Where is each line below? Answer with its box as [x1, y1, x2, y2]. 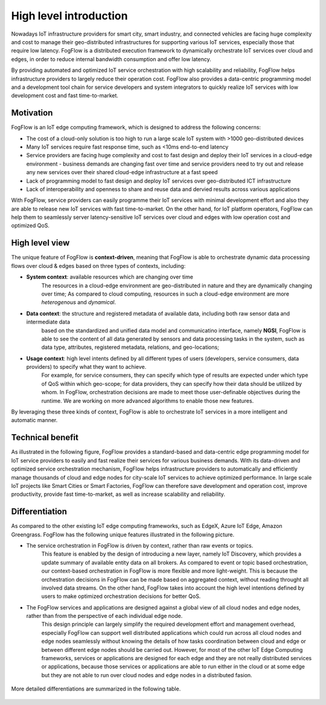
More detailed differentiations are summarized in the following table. [11, 685, 181, 692]
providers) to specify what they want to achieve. [26, 363, 147, 371]
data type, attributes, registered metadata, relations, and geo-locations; [41, 343, 220, 351]
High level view [11, 238, 70, 248]
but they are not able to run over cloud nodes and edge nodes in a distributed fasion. [41, 671, 253, 678]
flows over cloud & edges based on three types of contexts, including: [11, 262, 186, 269]
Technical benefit [11, 432, 78, 443]
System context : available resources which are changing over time [26, 273, 193, 281]
